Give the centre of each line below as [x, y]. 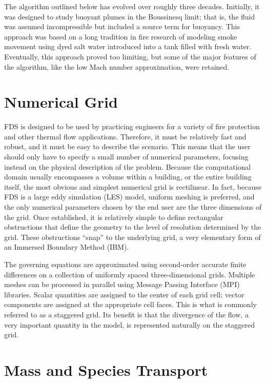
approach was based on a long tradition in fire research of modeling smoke [121, 36]
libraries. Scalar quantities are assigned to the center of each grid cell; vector [124, 294]
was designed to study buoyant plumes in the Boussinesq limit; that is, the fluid [130, 16]
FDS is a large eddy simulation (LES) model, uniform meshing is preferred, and [129, 197]
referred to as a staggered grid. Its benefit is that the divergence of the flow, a [126, 314]
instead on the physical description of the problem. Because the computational [128, 166]
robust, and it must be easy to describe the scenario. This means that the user [127, 146]
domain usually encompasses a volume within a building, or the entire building [128, 177]
